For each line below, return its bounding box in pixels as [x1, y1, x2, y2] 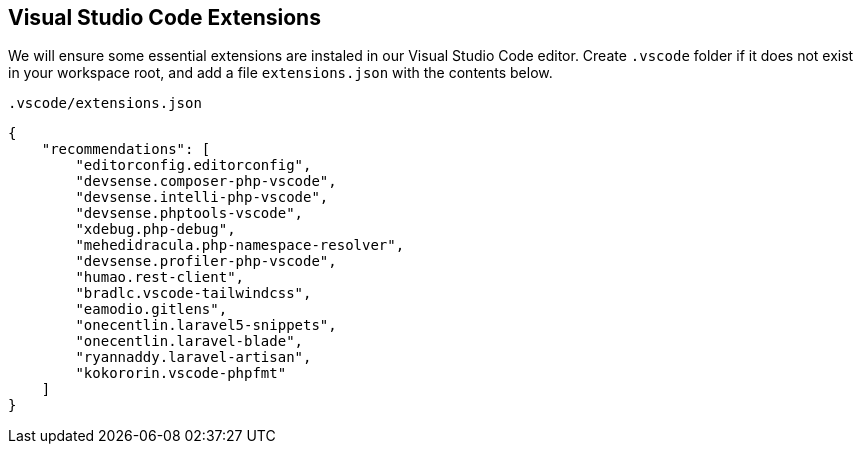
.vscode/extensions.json [8, 95, 202, 112]
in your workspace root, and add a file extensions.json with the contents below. [8, 64, 553, 82]
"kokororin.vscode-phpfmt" [75, 365, 287, 382]
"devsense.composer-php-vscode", [75, 173, 337, 190]
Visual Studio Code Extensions [8, 5, 321, 30]
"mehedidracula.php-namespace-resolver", [75, 237, 405, 254]
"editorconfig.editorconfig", [75, 157, 312, 174]
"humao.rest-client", [75, 269, 245, 286]
